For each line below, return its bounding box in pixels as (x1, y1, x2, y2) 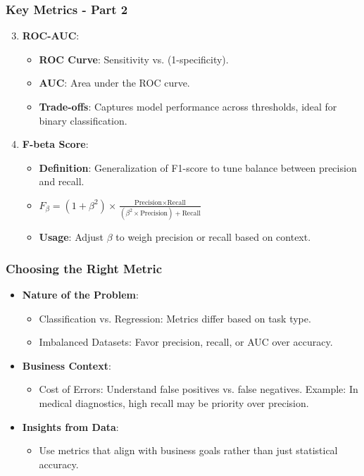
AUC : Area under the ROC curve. (39, 75, 190, 90)
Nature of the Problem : (22, 287, 139, 302)
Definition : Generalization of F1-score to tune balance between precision (39, 160, 357, 175)
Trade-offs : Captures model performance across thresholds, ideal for (39, 99, 337, 113)
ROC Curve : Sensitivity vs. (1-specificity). (39, 51, 229, 66)
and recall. (39, 174, 84, 189)
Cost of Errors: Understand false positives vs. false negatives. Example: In (39, 382, 358, 396)
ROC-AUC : (22, 28, 80, 43)
